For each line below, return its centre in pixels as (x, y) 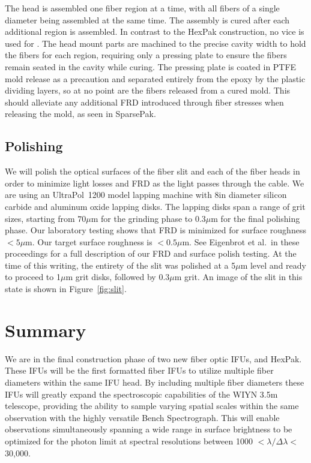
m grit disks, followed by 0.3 (118, 277)
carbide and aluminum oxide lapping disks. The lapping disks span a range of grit (155, 206)
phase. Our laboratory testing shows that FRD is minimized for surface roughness (155, 230)
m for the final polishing (255, 218)
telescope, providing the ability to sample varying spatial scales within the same (152, 406)
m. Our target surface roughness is (89, 241)
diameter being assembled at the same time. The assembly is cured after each (147, 19)
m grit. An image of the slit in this (238, 277)
